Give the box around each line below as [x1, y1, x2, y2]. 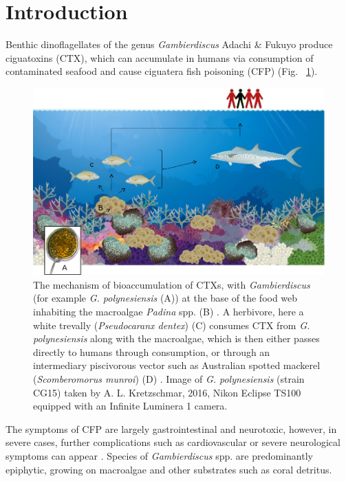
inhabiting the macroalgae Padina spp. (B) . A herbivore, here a [33, 304, 304, 319]
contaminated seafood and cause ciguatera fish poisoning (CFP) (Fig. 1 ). [6, 64, 318, 78]
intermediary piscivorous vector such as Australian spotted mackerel [33, 358, 321, 372]
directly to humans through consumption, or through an [33, 344, 270, 359]
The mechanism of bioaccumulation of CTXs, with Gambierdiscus [33, 277, 310, 291]
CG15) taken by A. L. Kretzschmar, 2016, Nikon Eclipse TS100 [33, 385, 301, 399]
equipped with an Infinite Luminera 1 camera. [33, 399, 228, 413]
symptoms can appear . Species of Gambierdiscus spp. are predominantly [6, 448, 313, 462]
